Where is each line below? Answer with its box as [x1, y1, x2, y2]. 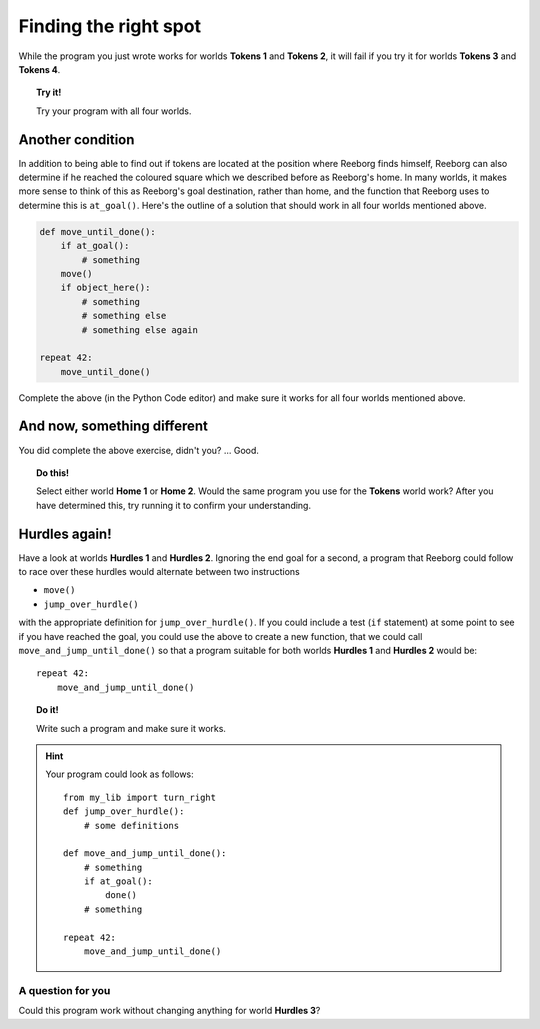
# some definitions [83, 820, 180, 831]
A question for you [18, 983, 111, 997]
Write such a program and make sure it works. [36, 722, 227, 734]
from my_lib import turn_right [63, 791, 217, 803]
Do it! [36, 704, 59, 716]
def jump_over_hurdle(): [63, 806, 185, 817]
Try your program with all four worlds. [36, 105, 192, 117]
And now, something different [18, 418, 209, 435]
